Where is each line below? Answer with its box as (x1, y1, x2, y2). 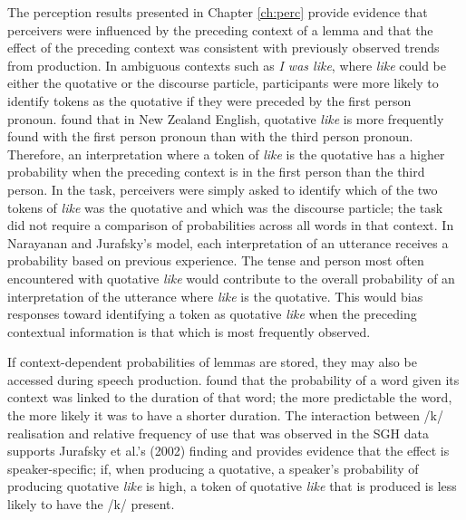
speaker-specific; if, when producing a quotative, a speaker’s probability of (7, 458, 419, 477)
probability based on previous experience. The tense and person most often (7, 251, 424, 270)
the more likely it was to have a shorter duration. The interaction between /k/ (7, 406, 443, 425)
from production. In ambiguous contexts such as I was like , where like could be (7, 55, 447, 74)
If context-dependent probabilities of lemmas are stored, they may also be (7, 352, 417, 371)
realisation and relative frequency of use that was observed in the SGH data (7, 423, 429, 442)
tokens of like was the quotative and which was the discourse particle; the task (7, 197, 443, 217)
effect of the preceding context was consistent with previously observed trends (7, 38, 440, 57)
